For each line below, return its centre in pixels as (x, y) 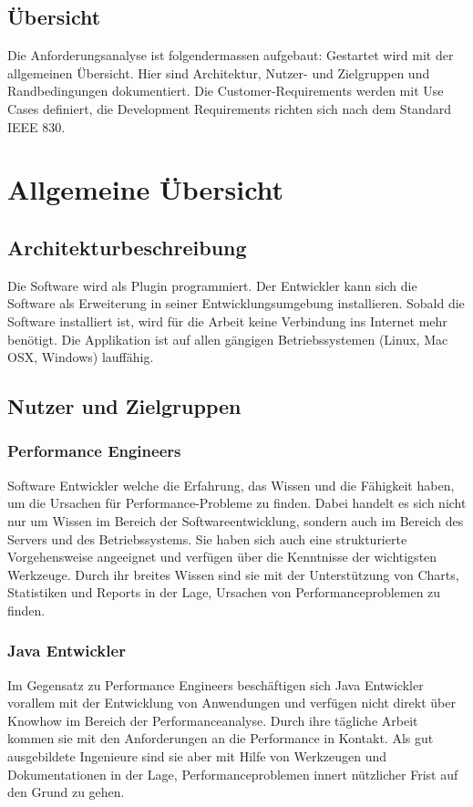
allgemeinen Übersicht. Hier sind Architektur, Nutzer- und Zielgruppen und (219, 72)
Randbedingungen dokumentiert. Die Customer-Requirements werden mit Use (226, 91)
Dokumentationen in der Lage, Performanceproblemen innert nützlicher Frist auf (233, 774)
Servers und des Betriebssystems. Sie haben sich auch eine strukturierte (207, 538)
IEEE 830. (36, 126)
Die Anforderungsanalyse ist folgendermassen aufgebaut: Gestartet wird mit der (231, 55)
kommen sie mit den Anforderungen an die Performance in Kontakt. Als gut (221, 738)
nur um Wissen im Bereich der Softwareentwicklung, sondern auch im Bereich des (236, 520)
